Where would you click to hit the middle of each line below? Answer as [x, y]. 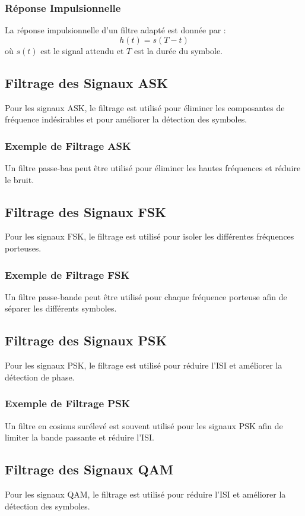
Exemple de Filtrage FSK [67, 274]
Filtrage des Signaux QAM [89, 469]
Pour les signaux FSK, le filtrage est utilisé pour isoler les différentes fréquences [150, 236]
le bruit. [20, 179]
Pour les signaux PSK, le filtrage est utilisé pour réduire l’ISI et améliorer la [144, 365]
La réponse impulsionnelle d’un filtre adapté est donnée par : [115, 30]
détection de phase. [40, 377]
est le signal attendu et [82, 50]
